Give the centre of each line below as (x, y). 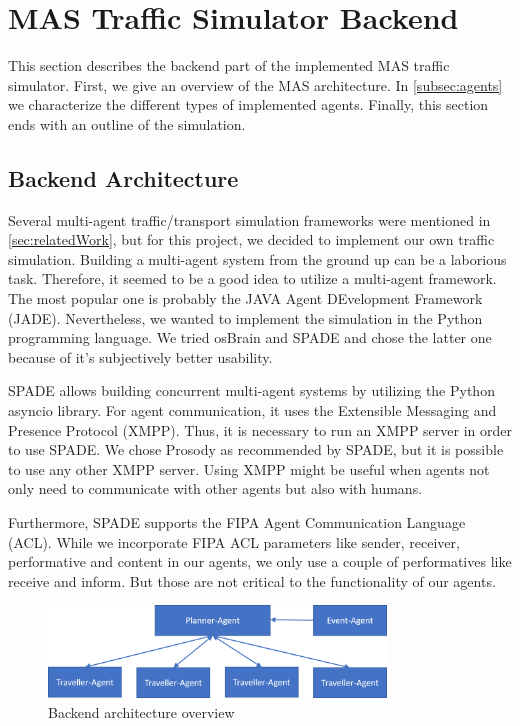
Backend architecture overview (141, 711)
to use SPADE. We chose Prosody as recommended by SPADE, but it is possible (256, 449)
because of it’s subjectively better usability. (140, 356)
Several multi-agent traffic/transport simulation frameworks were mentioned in (249, 219)
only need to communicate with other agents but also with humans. (215, 488)
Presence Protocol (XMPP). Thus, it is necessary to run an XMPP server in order (260, 429)
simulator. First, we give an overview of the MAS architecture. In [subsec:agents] (255, 84)
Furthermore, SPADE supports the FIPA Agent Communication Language (237, 522)
